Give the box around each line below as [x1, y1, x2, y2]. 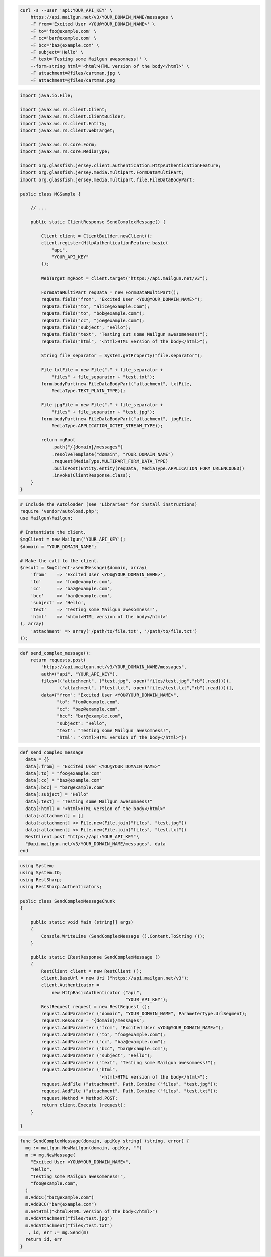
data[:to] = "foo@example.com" [25, 770, 102, 776]
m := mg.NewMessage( [25, 1152, 76, 1158]
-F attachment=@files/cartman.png [30, 77, 115, 83]
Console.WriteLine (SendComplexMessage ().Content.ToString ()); [41, 933, 205, 939]
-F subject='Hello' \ [30, 49, 84, 55]
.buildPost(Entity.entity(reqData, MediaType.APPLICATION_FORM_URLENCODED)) [51, 465, 245, 471]
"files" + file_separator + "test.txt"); [51, 374, 155, 380]
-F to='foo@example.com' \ [30, 28, 97, 34]
